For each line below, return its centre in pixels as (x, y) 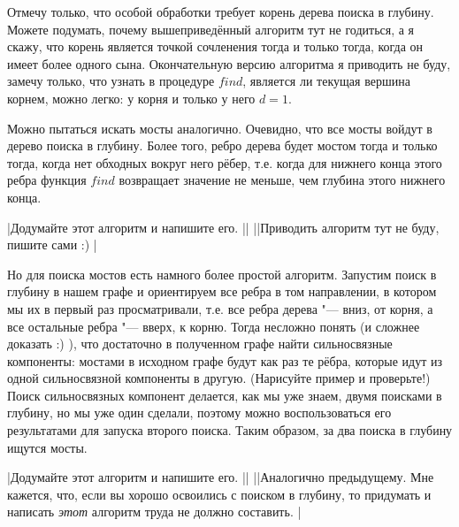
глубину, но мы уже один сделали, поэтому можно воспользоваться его (199, 412)
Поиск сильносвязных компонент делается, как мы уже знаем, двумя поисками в (225, 395)
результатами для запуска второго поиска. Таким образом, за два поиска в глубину (230, 430)
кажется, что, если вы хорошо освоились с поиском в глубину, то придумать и (219, 494)
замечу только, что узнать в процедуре (111, 81)
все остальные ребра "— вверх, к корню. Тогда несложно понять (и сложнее (214, 326)
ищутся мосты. (47, 447)
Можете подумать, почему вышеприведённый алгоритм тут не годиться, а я (211, 29)
